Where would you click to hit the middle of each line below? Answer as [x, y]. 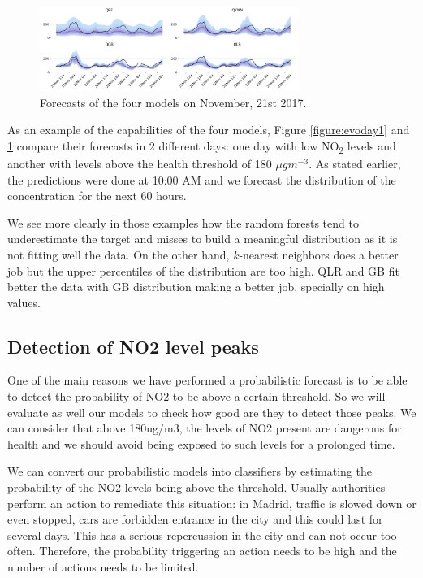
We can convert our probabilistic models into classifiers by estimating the [190, 471]
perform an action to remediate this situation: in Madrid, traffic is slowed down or [212, 503]
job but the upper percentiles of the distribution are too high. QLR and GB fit [203, 270]
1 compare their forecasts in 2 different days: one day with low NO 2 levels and [202, 146]
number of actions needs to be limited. [103, 567]
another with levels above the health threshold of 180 [140, 163]
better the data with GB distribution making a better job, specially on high [196, 287]
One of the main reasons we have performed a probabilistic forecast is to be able [207, 380]
